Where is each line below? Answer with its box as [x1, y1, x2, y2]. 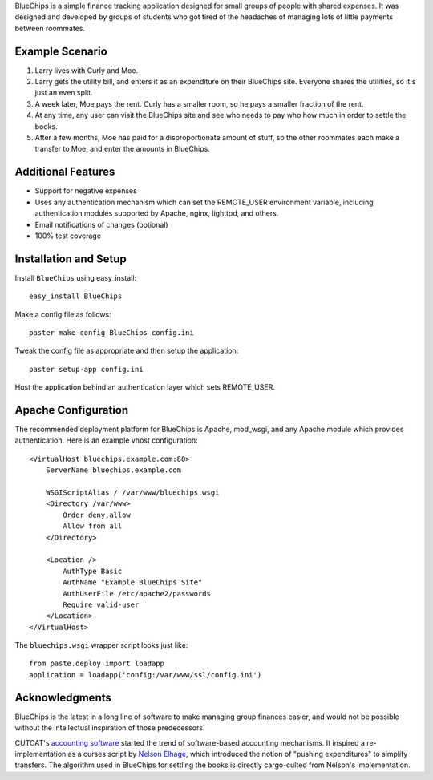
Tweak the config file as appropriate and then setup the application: [14, 346, 239, 356]
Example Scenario [14, 44, 107, 58]
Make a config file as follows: [14, 309, 111, 319]
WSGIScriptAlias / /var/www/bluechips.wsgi [45, 488, 220, 497]
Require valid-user [63, 600, 140, 609]
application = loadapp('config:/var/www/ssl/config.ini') [29, 670, 262, 679]
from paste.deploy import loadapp [29, 659, 164, 669]
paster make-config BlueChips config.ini [29, 328, 194, 337]
